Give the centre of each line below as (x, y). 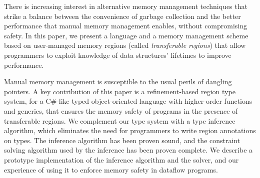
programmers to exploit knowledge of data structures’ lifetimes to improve (118, 55)
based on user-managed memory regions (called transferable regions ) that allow (125, 45)
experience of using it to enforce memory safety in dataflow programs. (111, 169)
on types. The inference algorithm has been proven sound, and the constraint (122, 140)
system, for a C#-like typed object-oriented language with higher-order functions (128, 101)
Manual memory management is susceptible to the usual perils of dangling (118, 82)
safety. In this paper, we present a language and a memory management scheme (126, 35)
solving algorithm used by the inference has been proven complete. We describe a (128, 150)
